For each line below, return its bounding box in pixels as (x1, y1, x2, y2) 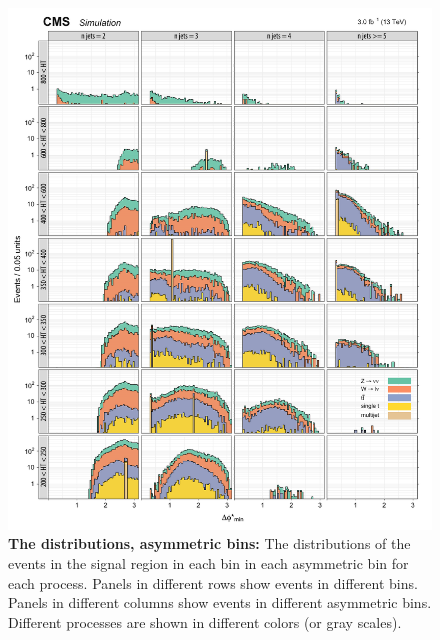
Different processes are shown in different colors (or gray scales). (8, 611, 402, 632)
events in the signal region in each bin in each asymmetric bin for (8, 553, 409, 574)
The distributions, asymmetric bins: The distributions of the (8, 533, 411, 554)
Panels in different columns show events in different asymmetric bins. (8, 592, 432, 613)
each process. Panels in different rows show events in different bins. (8, 572, 418, 593)
